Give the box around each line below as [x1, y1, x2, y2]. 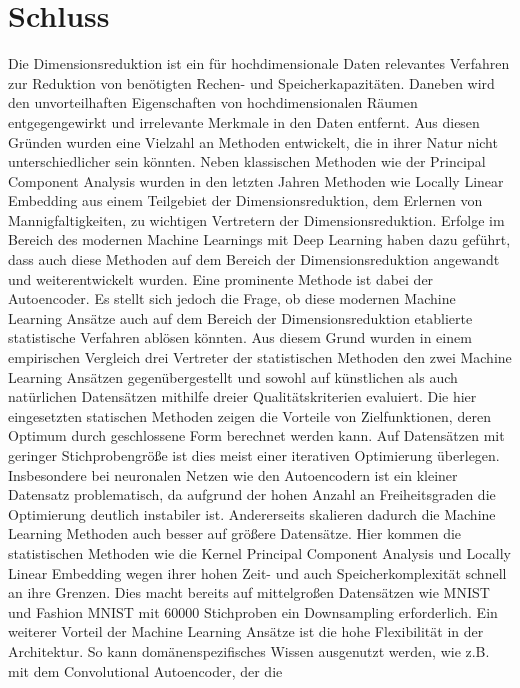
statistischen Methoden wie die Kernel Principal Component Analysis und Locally [8, 542, 511, 563]
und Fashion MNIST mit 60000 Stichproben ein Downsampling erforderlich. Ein [8, 601, 498, 622]
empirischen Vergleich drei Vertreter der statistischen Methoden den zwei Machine [8, 347, 512, 368]
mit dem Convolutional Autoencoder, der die [8, 660, 283, 681]
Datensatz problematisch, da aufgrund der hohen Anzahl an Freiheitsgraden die [8, 484, 496, 505]
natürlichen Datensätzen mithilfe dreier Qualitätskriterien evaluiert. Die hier [8, 386, 477, 407]
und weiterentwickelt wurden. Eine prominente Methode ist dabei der [8, 268, 434, 289]
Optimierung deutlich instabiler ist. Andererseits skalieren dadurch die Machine [8, 503, 496, 524]
